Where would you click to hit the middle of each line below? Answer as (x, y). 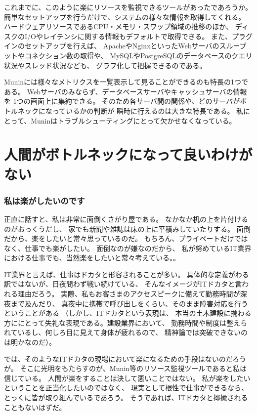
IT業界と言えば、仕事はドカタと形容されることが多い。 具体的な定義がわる (127, 274)
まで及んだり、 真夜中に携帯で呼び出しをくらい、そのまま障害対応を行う (129, 303)
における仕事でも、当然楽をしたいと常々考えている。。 (92, 258)
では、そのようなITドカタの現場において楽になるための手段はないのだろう (125, 358)
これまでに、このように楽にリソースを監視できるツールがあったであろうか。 (128, 7)
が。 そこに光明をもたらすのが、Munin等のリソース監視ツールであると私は (126, 368)
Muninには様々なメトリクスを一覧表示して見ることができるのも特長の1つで (126, 82)
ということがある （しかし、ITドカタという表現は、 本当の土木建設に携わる (128, 313)
